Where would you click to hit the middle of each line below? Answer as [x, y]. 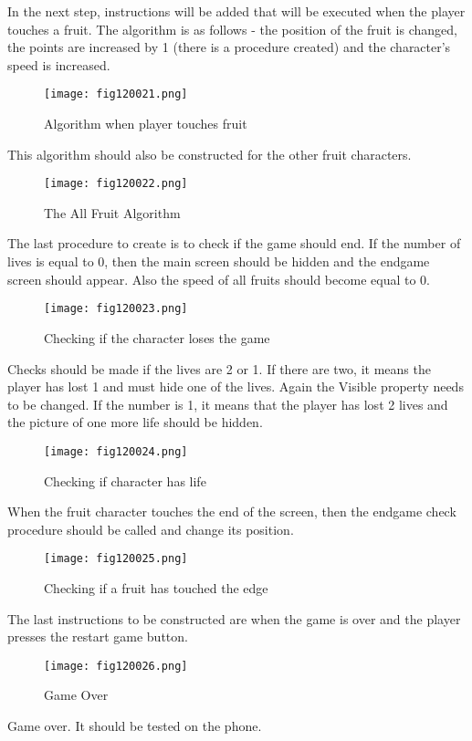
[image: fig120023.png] [116, 309]
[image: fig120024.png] [116, 451]
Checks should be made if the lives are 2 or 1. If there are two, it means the [219, 368]
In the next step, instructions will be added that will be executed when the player [236, 11]
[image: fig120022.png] [116, 184]
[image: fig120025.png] [116, 559]
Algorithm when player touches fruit [146, 124]
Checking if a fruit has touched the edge [156, 587]
